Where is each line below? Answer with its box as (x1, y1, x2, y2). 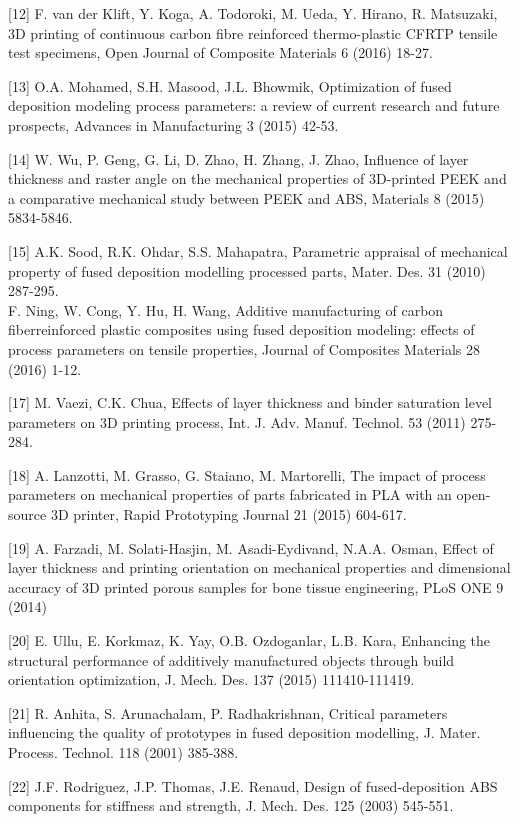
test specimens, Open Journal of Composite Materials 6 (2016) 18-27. (8, 42, 433, 63)
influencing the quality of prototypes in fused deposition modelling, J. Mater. (8, 722, 481, 743)
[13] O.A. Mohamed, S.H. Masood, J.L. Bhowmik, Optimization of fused (8, 75, 452, 96)
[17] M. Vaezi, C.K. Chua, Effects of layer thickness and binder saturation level (8, 392, 493, 413)
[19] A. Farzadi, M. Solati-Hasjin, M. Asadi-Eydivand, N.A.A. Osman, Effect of (8, 537, 494, 558)
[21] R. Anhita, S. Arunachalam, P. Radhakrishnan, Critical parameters (8, 702, 448, 723)
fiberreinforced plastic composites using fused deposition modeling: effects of (8, 319, 475, 340)
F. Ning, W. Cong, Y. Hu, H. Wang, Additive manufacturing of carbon (8, 299, 444, 320)
